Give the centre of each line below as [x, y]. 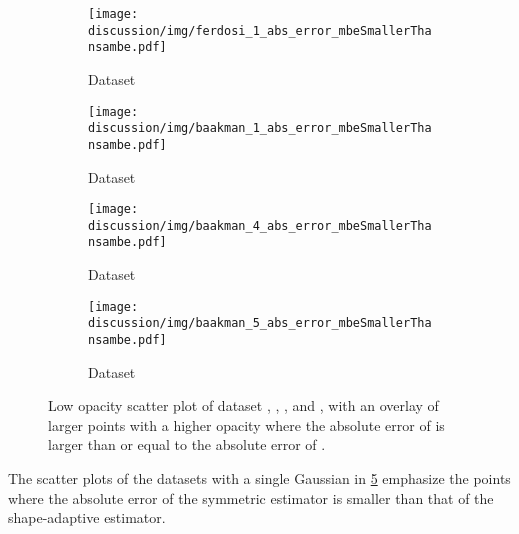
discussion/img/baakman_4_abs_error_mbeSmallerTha [260, 225]
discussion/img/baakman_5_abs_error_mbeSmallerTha [260, 323]
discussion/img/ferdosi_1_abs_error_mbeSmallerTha [260, 30]
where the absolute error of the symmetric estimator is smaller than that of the [251, 497]
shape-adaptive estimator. [87, 517]
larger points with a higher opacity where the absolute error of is [246, 424]
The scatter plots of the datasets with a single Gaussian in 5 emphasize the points [259, 478]
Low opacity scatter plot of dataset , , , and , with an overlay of [243, 405]
